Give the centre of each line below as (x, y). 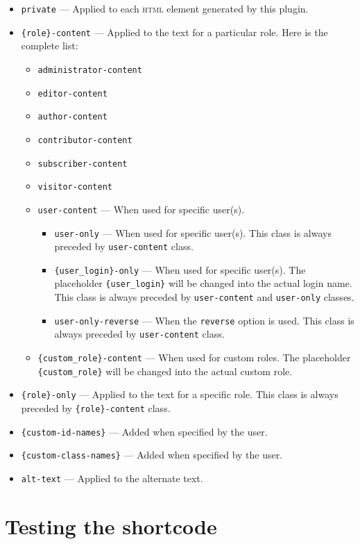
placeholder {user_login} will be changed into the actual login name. (203, 283)
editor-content (72, 93)
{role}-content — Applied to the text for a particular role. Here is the (174, 32)
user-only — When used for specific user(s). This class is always (193, 232)
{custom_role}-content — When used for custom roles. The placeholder (194, 357)
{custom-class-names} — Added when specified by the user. (152, 455)
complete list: (50, 46)
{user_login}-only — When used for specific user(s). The (180, 269)
